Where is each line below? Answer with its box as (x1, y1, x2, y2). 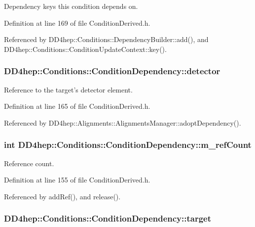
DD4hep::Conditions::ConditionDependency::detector (4, 65, 220, 77)
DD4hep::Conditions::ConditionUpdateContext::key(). (4, 44, 167, 54)
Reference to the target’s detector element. (4, 84, 133, 94)
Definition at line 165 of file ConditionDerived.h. (4, 101, 150, 111)
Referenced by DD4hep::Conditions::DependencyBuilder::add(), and (4, 34, 209, 45)
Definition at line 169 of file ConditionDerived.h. (4, 17, 150, 28)
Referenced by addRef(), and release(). (4, 191, 121, 201)
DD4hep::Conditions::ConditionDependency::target (4, 212, 212, 225)
